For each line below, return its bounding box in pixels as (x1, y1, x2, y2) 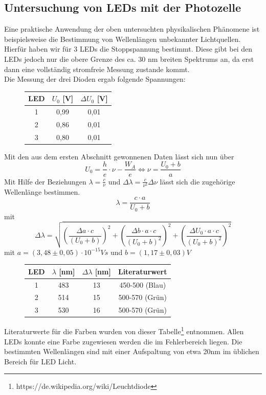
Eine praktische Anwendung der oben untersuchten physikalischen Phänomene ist (4, 24, 260, 34)
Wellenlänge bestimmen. (4, 186, 80, 197)
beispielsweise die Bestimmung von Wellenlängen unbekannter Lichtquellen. (4, 33, 241, 44)
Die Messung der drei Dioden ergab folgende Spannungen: (4, 74, 186, 84)
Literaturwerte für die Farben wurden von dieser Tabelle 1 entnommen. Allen (4, 324, 244, 336)
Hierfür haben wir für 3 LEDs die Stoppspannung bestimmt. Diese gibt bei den (4, 43, 253, 54)
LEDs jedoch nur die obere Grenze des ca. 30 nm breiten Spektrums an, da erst (4, 53, 254, 64)
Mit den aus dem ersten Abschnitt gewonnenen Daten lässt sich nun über (4, 151, 234, 161)
